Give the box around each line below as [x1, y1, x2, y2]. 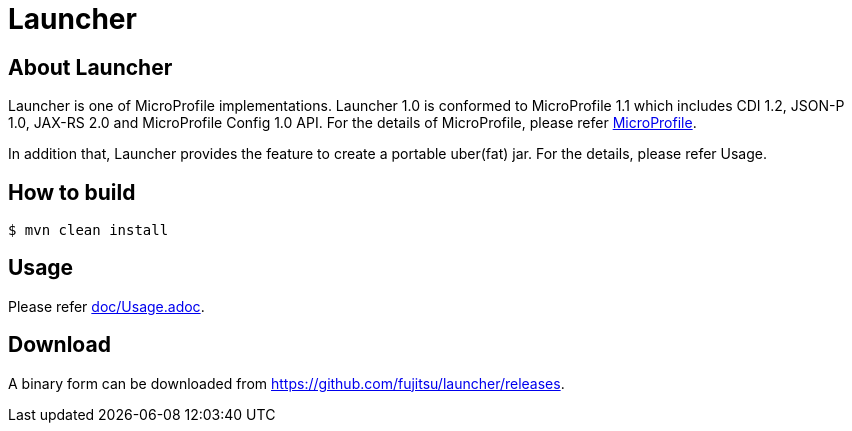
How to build [8, 179, 136, 205]
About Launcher [8, 54, 173, 80]
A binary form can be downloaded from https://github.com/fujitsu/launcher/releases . [8, 374, 565, 392]
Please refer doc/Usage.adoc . [8, 297, 205, 315]
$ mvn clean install [8, 222, 169, 239]
